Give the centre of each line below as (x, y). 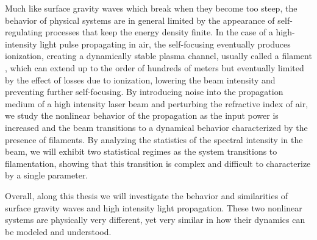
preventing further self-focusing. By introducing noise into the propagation (144, 92)
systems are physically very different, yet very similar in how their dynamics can (155, 220)
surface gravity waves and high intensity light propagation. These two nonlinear (154, 207)
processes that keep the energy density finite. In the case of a (159, 32)
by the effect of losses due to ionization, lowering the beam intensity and (140, 79)
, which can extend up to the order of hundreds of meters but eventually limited (155, 67)
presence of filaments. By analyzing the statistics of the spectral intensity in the (154, 139)
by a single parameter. (47, 175)
